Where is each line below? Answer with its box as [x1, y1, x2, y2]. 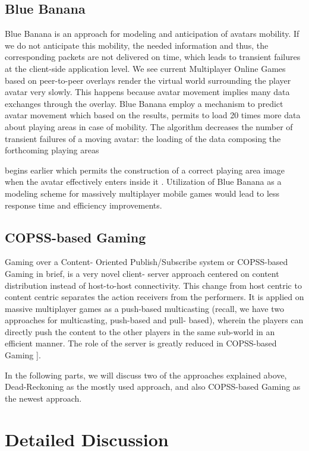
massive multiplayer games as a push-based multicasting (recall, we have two [5, 302, 284, 314]
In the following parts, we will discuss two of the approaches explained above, [5, 368, 287, 381]
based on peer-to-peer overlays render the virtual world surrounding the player [5, 74, 291, 86]
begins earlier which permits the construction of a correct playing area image [5, 163, 285, 176]
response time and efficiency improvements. [5, 198, 162, 211]
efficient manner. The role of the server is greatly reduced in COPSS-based [5, 337, 277, 349]
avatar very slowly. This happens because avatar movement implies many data [5, 86, 290, 98]
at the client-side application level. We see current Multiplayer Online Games [5, 62, 286, 74]
